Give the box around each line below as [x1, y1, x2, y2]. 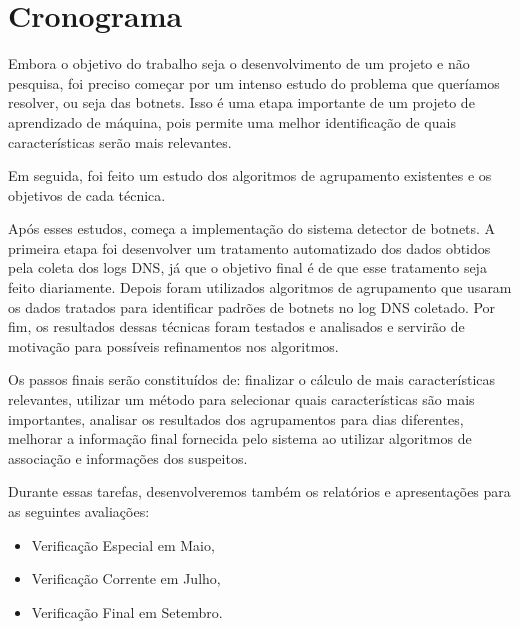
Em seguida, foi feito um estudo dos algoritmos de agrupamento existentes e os [8, 165, 492, 186]
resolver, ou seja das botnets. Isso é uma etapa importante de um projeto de [8, 92, 475, 113]
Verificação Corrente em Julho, [31, 568, 221, 589]
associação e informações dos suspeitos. [8, 447, 248, 468]
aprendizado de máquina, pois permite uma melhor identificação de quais [8, 111, 456, 132]
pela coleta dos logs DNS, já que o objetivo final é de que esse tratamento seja [8, 257, 487, 278]
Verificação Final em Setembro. [31, 601, 223, 622]
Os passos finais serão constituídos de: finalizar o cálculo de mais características [8, 369, 496, 390]
